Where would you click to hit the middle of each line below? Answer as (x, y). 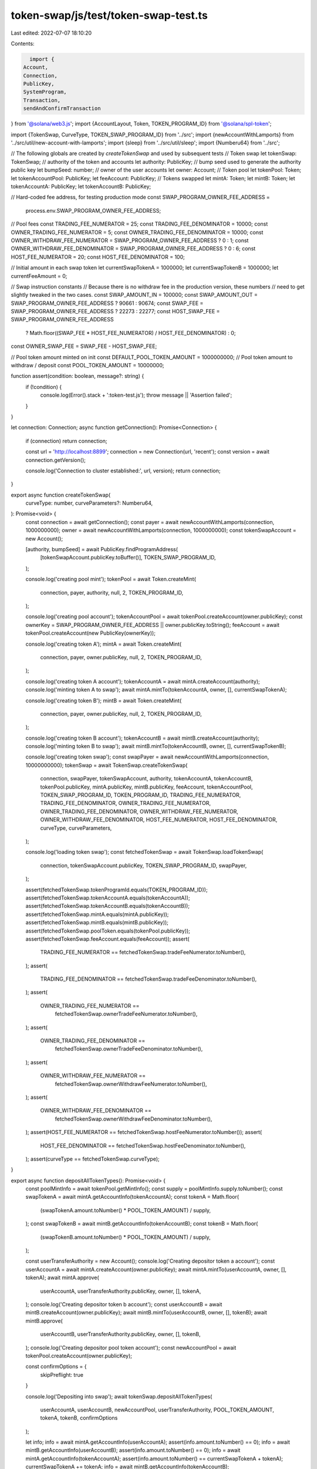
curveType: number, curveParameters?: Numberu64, (89, 503)
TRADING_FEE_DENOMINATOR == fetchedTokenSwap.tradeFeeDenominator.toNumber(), (149, 979)
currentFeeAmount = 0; (39, 276)
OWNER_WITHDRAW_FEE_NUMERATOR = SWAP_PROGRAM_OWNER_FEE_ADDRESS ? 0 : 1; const (130, 240)
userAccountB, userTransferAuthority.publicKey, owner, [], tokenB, (120, 1334)
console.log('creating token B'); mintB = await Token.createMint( (104, 700)
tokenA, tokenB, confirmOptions (79, 1418)
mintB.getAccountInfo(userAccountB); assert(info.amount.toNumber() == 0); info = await (133, 1450)
